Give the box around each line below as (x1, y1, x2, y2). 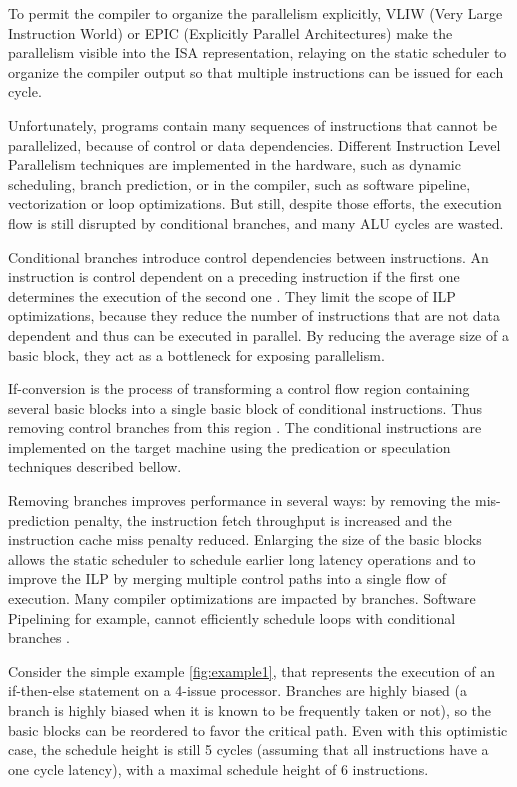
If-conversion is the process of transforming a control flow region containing (8, 378, 470, 399)
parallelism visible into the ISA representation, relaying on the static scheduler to (8, 42, 507, 63)
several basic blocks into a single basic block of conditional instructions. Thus (8, 397, 482, 418)
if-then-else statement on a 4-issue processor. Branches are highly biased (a (8, 680, 468, 701)
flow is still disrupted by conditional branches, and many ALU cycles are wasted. (8, 212, 504, 233)
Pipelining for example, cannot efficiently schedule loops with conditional (8, 607, 456, 628)
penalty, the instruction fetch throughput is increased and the (74, 509, 452, 530)
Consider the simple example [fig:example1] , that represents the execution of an (8, 660, 495, 681)
